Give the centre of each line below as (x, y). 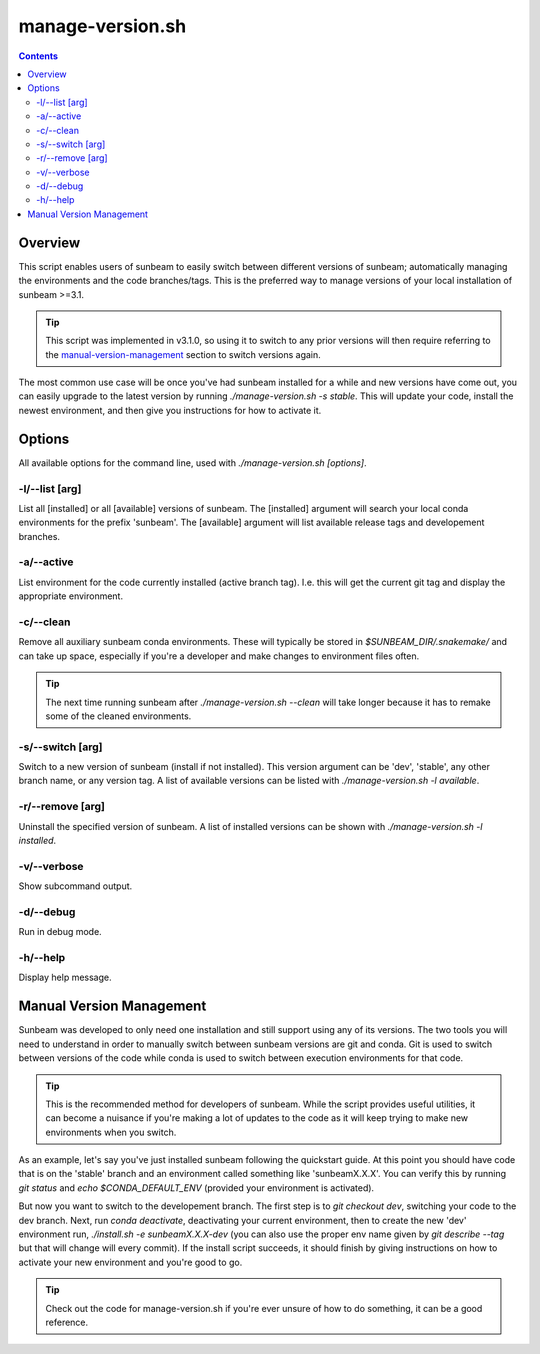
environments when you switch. (111, 1132)
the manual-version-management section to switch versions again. (183, 354)
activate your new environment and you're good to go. (130, 1262)
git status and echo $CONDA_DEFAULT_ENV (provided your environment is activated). (196, 1187)
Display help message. (65, 977)
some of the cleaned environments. (118, 716)
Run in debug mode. (60, 932)
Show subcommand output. (75, 886)
